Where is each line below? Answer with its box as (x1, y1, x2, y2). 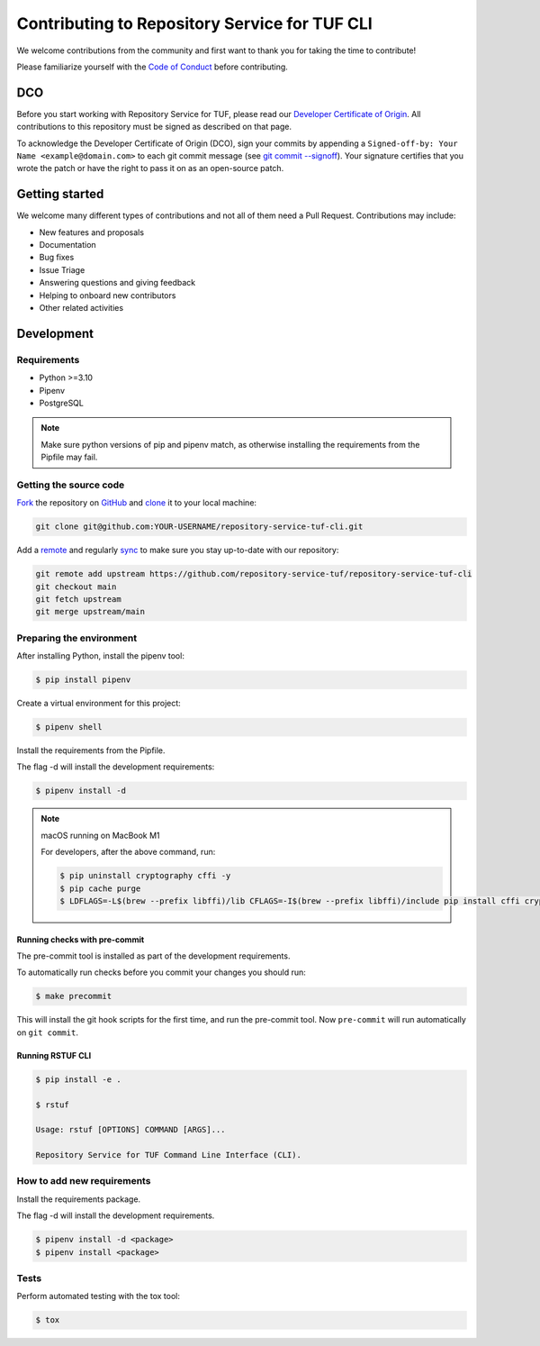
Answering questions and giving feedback (39, 277, 196, 288)
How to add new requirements (16, 1175, 151, 1187)
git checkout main (35, 581, 117, 592)
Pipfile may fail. (40, 451, 98, 463)
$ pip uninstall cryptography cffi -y (59, 870, 231, 881)
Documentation (39, 240, 96, 250)
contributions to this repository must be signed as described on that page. (16, 122, 292, 132)
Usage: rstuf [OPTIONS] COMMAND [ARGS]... (35, 1124, 226, 1135)
